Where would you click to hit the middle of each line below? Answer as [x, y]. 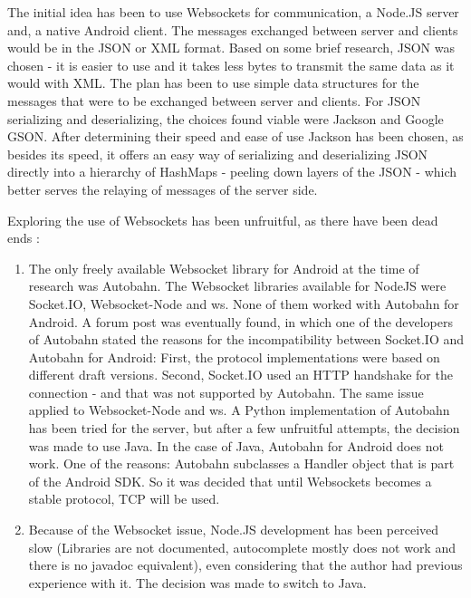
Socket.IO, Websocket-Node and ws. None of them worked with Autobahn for [244, 303]
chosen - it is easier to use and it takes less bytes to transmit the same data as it [231, 65]
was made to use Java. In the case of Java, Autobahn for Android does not [236, 445]
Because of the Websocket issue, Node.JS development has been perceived [234, 530]
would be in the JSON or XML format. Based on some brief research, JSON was [231, 48]
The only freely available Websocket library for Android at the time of [224, 268]
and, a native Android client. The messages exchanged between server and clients [233, 29]
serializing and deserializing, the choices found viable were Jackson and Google [226, 118]
